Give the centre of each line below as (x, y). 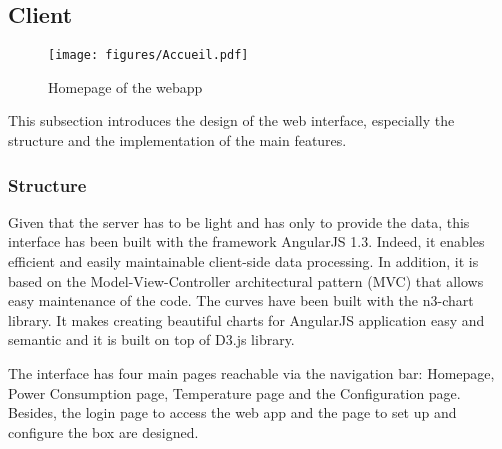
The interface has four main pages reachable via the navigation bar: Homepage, (251, 373)
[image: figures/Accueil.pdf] (148, 55)
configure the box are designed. (103, 431)
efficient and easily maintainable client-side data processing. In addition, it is (243, 261)
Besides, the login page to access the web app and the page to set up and (232, 412)
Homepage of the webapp (125, 86)
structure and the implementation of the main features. (177, 140)
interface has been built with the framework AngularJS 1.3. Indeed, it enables (246, 241)
